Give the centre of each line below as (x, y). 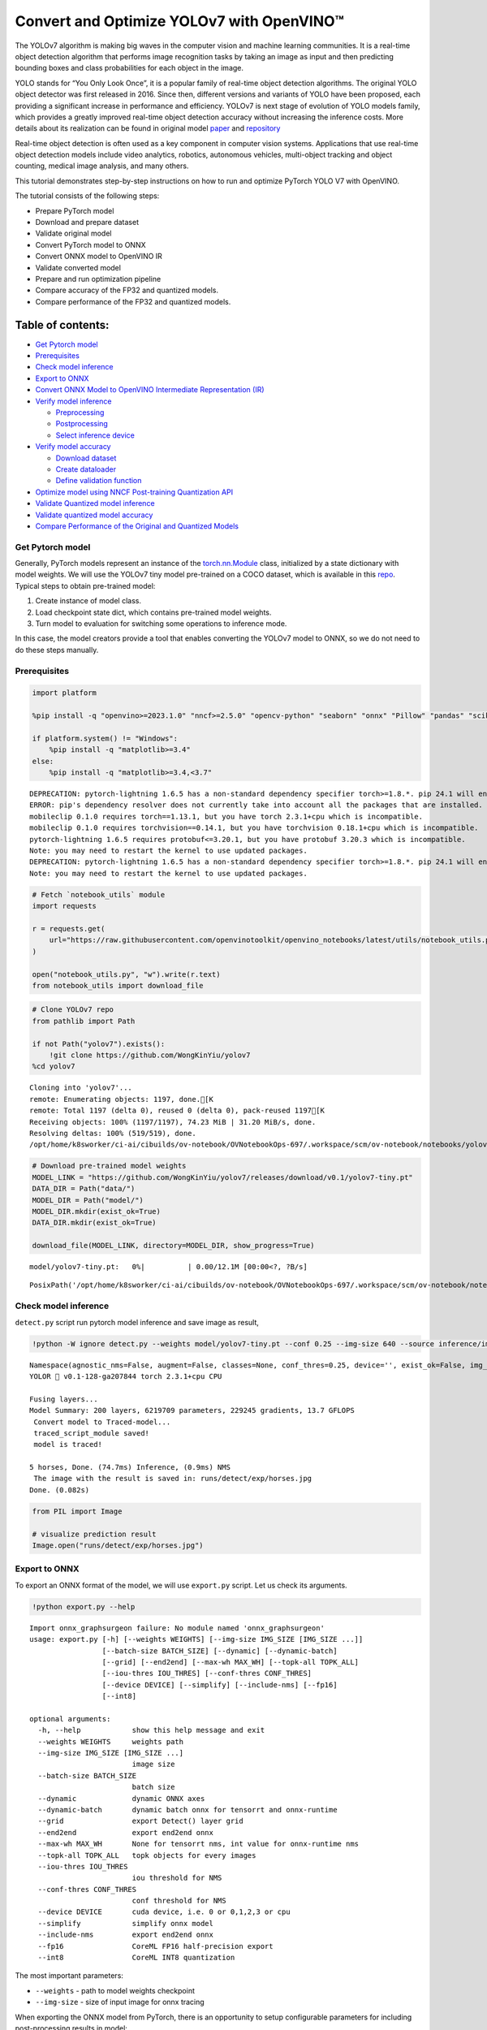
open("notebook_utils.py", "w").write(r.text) (126, 974)
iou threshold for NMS (177, 1878)
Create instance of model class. (88, 601)
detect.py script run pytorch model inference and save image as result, (137, 1322)
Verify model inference (73, 401)
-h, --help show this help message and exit (151, 1730)
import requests (65, 906)
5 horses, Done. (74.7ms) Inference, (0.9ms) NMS (130, 1467)
